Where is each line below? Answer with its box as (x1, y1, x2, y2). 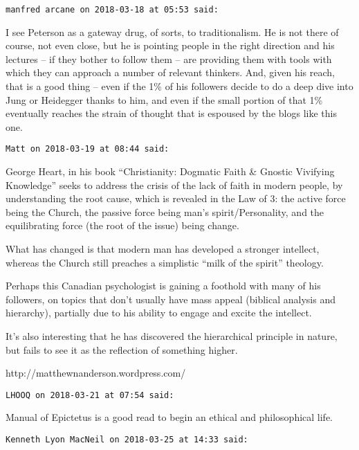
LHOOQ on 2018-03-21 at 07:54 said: (6, 390, 174, 400)
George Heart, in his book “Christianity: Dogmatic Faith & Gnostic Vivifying (6, 164, 335, 179)
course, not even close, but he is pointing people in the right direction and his (6, 38, 335, 53)
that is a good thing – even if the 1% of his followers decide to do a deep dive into (6, 79, 353, 93)
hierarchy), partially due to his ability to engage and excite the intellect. (6, 305, 312, 320)
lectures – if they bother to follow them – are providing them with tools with (6, 51, 332, 66)
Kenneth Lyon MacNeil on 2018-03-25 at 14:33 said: (6, 435, 248, 445)
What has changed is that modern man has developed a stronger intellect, (6, 242, 320, 256)
